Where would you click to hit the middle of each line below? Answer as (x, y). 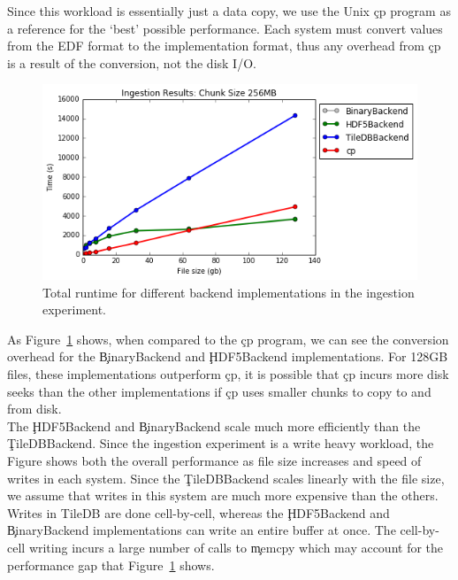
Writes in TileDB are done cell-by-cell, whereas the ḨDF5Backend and (198, 512)
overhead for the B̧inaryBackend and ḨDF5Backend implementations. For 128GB (228, 356)
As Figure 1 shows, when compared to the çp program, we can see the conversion (228, 339)
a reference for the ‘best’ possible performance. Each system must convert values (225, 28)
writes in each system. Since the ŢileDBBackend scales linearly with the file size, (226, 478)
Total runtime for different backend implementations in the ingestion (229, 292)
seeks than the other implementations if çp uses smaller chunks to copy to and (219, 391)
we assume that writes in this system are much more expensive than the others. (223, 495)
